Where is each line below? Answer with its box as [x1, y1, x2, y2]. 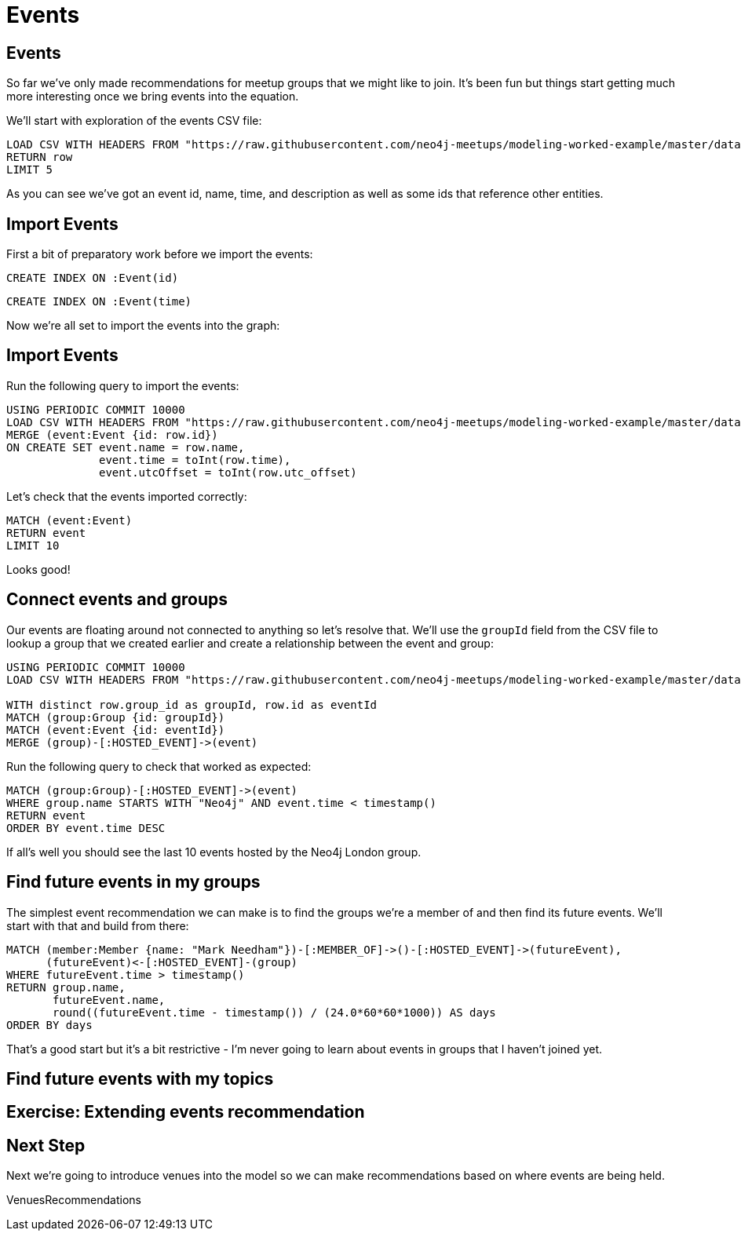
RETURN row [6, 151, 73, 164]
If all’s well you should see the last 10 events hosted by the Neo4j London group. [6, 845, 422, 859]
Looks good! [6, 562, 71, 576]
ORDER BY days [6, 1018, 93, 1031]
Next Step [6, 1135, 86, 1155]
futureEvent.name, [53, 993, 166, 1006]
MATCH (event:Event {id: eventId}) [6, 723, 225, 736]
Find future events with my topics [6, 1068, 274, 1089]
